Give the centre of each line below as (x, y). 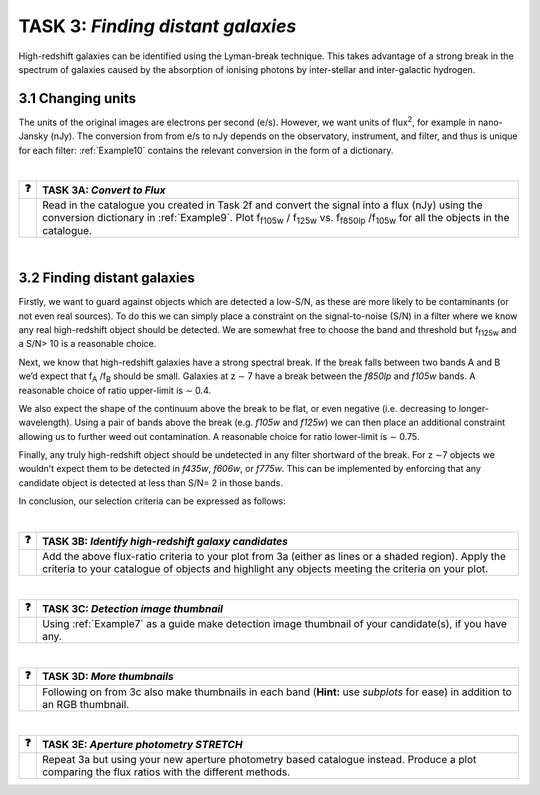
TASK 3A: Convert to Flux (103, 190)
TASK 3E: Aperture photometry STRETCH (142, 744)
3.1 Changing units (77, 98)
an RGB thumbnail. (85, 704)
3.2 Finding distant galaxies (106, 278)
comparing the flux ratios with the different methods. (166, 772)
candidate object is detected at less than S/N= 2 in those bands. (151, 482)
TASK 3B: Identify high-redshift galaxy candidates (165, 541)
